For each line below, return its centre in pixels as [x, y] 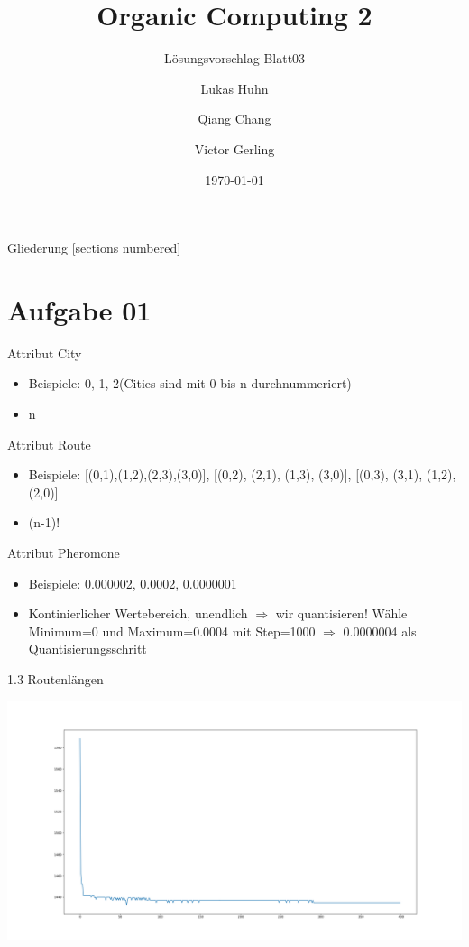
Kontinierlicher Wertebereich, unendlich [138, 613]
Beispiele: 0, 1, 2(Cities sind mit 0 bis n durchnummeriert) [190, 383]
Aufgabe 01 [79, 309]
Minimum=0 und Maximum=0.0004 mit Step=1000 [172, 631]
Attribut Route [49, 444]
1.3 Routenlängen [55, 678]
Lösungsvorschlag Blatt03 [234, 58]
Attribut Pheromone [64, 552]
